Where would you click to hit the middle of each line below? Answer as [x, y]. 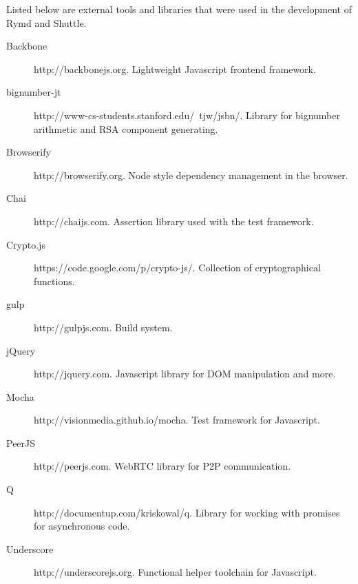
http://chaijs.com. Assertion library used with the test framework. [174, 221]
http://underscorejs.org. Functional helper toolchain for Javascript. [175, 572]
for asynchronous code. [82, 526]
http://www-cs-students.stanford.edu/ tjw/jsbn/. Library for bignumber [187, 115]
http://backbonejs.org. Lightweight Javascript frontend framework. [175, 69]
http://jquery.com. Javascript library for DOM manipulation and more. [185, 374]
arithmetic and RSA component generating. [126, 128]
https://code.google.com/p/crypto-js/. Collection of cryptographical [177, 268]
